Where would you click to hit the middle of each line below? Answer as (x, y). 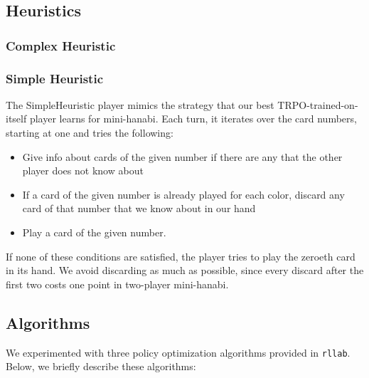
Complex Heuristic (61, 45)
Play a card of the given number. (94, 232)
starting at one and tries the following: (90, 133)
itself (16, 119)
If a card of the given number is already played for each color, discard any (183, 194)
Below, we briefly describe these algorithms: (101, 366)
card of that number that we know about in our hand (139, 208)
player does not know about (83, 170)
